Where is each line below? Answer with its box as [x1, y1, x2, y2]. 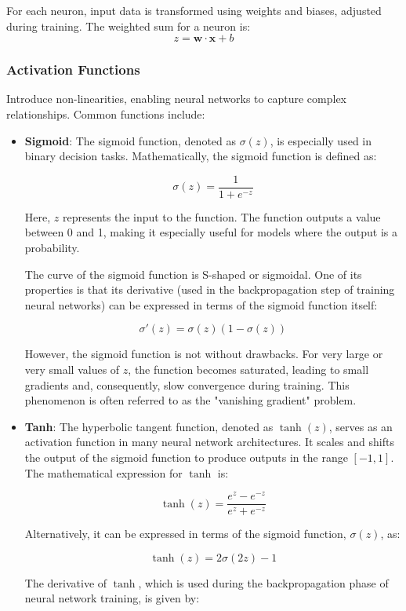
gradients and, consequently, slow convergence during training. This [24, 376, 350, 393]
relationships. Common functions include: [6, 106, 205, 122]
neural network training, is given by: [24, 590, 200, 606]
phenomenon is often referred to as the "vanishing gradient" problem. [24, 392, 357, 408]
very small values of [24, 361, 120, 377]
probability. [24, 240, 80, 256]
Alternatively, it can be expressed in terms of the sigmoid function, [24, 525, 346, 542]
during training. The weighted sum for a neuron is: [6, 17, 251, 34]
